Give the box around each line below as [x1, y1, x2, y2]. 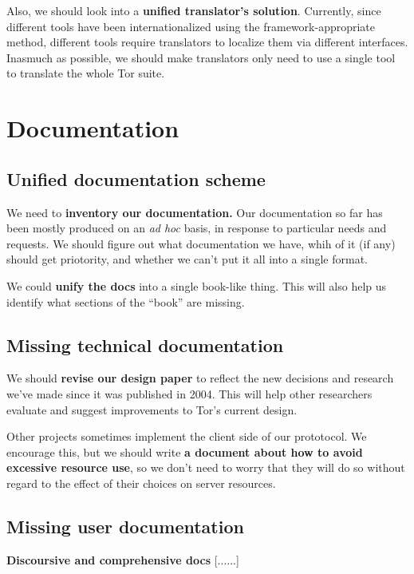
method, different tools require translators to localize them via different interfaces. [6, 34, 408, 50]
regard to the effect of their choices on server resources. [6, 474, 276, 491]
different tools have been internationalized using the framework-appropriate [6, 18, 376, 34]
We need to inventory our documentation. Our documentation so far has [6, 204, 383, 220]
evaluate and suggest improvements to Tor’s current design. [6, 401, 298, 418]
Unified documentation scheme [6, 166, 266, 191]
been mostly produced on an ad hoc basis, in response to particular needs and [6, 220, 387, 236]
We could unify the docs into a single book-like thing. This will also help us [6, 277, 387, 294]
